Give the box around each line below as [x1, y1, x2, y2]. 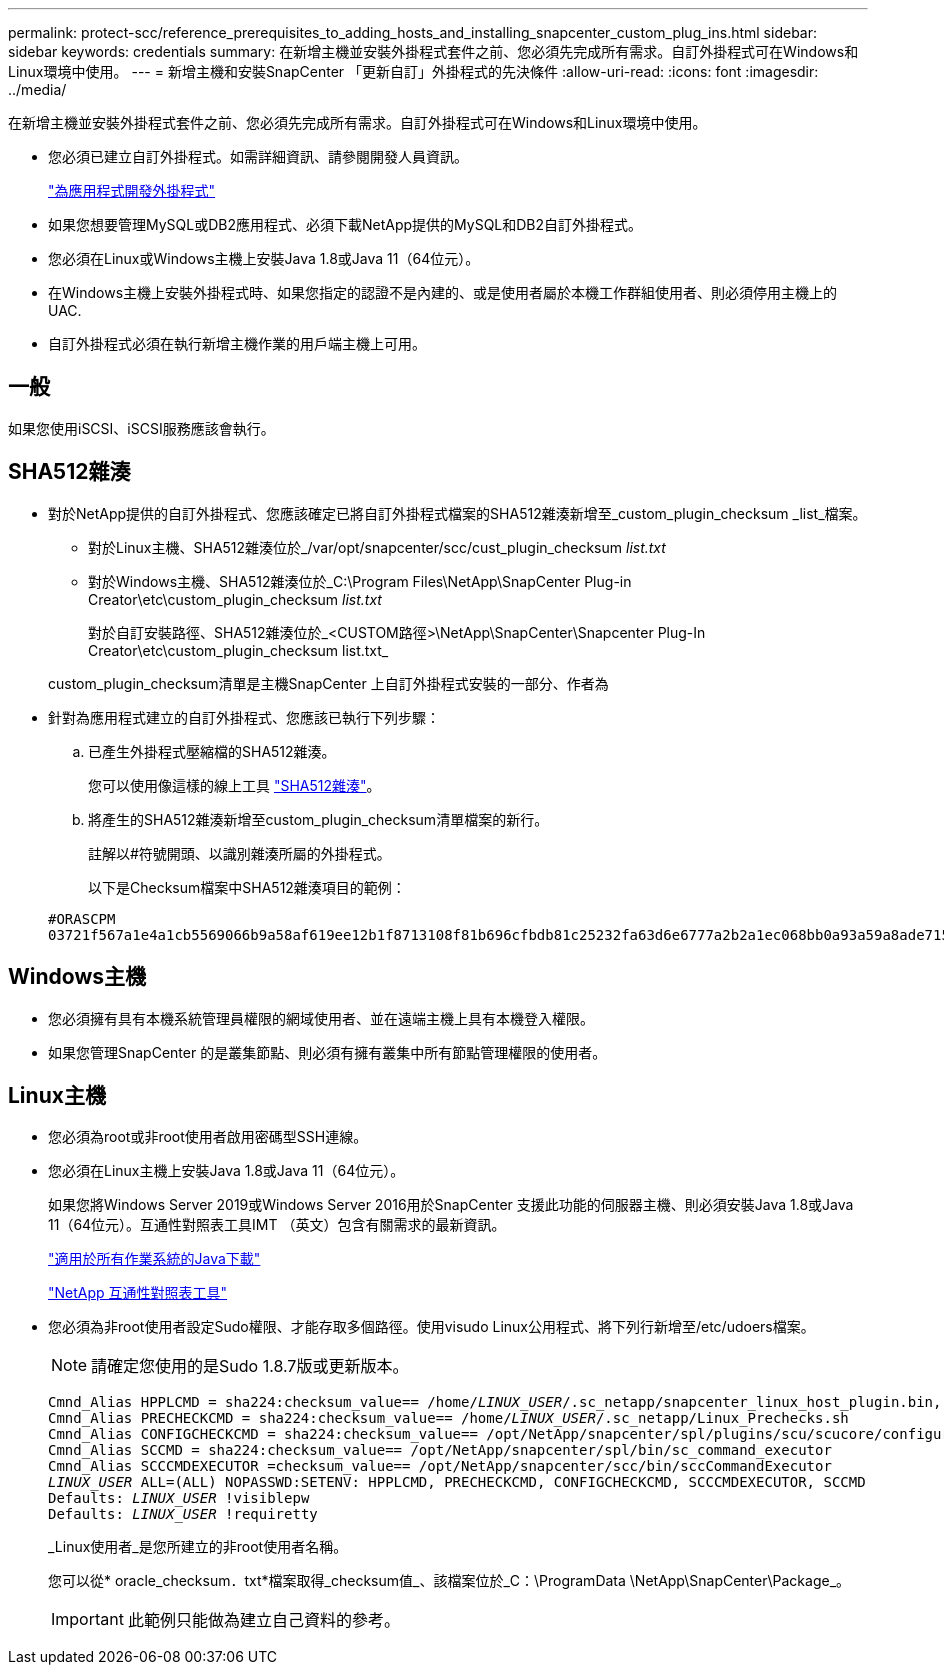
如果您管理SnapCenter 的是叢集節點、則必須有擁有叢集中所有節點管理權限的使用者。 [48, 1043, 607, 1061]
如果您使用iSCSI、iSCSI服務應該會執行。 [8, 419, 275, 437]
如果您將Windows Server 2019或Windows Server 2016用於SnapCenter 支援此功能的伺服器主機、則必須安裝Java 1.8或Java [48, 1196, 854, 1214]
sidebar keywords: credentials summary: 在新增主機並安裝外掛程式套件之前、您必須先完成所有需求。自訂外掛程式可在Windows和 [8, 43, 859, 60]
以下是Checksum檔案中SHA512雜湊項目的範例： [88, 878, 406, 896]
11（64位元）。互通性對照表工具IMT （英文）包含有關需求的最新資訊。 [48, 1216, 506, 1234]
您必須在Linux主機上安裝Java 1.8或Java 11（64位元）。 [48, 1162, 405, 1180]
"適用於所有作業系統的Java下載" [48, 1250, 261, 1268]
